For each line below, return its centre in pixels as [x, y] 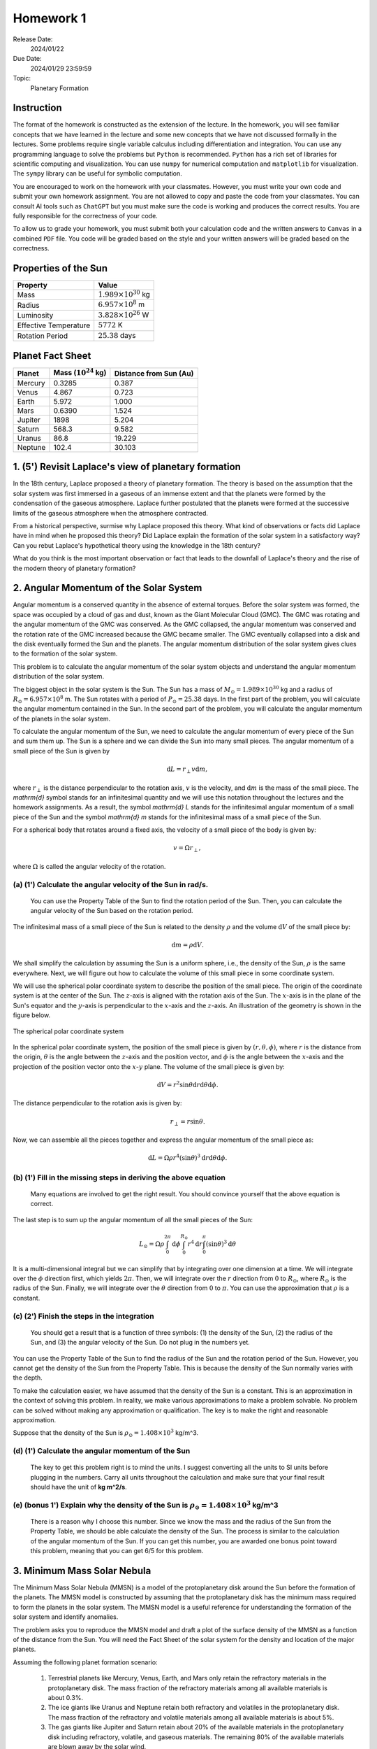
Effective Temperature [54, 325]
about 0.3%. [66, 1698]
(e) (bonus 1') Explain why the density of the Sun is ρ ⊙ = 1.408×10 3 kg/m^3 [146, 1505]
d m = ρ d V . [187, 945]
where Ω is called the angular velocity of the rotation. [89, 866]
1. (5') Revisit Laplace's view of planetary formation [127, 467]
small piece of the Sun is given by [61, 751]
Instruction [37, 108]
